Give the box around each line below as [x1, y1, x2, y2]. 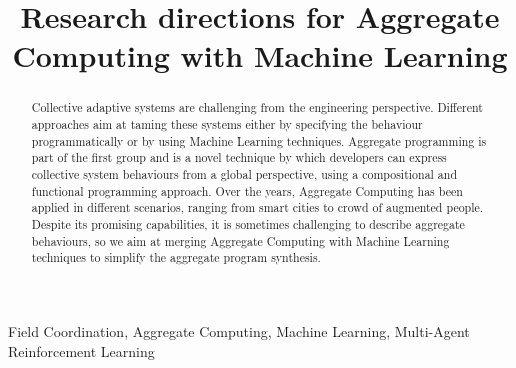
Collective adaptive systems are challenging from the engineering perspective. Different [31, 99, 483, 116]
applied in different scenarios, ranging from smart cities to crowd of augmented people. [31, 199, 484, 216]
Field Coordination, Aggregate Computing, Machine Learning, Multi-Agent [8, 320, 470, 341]
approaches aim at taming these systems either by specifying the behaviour [31, 116, 423, 133]
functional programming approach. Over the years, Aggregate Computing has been [31, 182, 463, 199]
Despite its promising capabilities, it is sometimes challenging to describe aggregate [31, 215, 465, 232]
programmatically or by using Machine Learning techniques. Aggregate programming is [31, 132, 487, 149]
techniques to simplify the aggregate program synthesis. [31, 249, 321, 266]
